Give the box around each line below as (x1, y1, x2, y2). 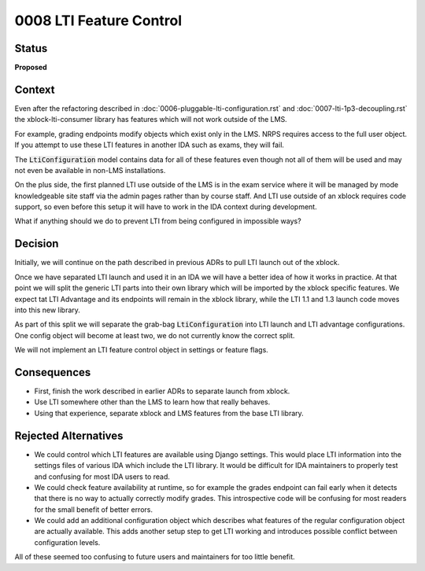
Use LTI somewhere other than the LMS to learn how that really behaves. (34, 397, 271, 407)
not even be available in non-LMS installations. (14, 165, 166, 175)
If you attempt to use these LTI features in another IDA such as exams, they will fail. (14, 140, 285, 149)
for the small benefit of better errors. (34, 504, 153, 514)
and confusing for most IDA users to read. (34, 472, 171, 481)
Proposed (14, 63, 47, 72)
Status (14, 42, 48, 55)
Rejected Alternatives (14, 429, 124, 442)
